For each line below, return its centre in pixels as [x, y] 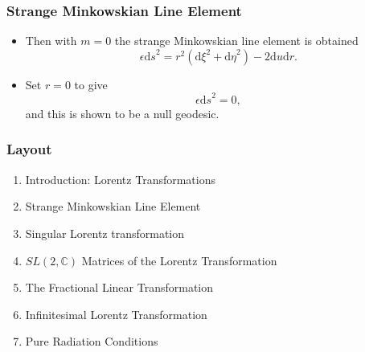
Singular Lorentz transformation [105, 233]
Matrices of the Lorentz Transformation [179, 260]
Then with [51, 41]
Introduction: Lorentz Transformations [121, 179]
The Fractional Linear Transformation [119, 287]
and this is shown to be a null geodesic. [122, 113]
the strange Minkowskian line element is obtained [236, 41]
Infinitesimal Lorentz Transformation [116, 314]
